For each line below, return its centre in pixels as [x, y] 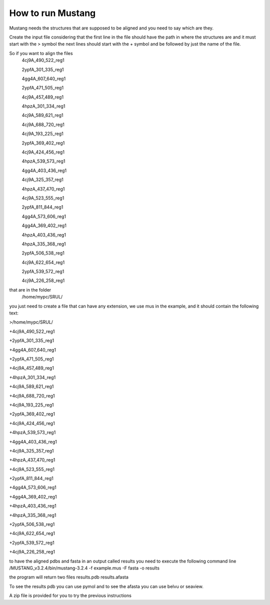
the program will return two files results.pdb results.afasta [69, 577]
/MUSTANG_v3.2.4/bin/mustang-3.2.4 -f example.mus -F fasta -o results [84, 568]
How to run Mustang [52, 13]
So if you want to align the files [41, 53]
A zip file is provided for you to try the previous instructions [70, 595]
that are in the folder [30, 289]
